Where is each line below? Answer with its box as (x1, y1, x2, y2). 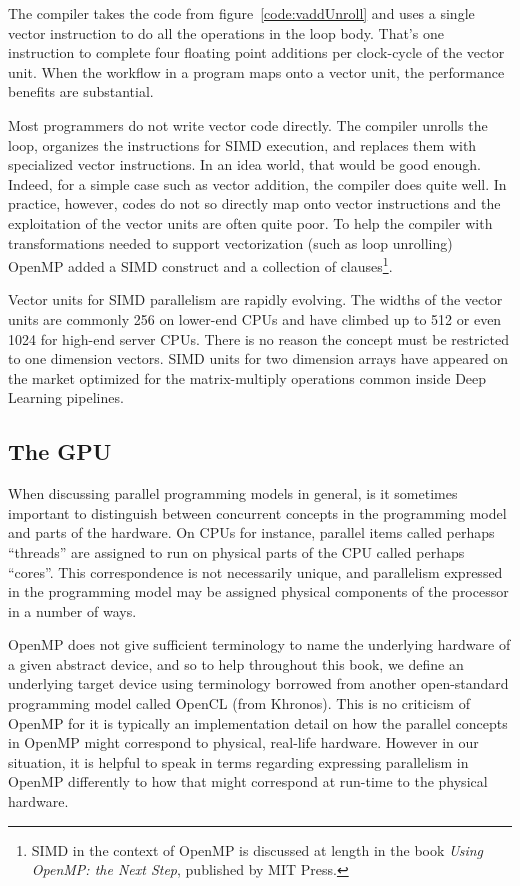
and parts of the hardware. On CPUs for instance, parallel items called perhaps (8, 522, 495, 543)
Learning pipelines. (8, 387, 124, 408)
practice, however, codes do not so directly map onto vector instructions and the (8, 193, 501, 214)
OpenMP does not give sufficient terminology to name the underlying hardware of (8, 634, 511, 655)
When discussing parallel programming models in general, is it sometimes (8, 483, 458, 504)
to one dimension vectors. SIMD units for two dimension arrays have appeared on (8, 348, 509, 369)
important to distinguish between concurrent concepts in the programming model (8, 502, 507, 523)
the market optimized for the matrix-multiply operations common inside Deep (8, 367, 487, 388)
